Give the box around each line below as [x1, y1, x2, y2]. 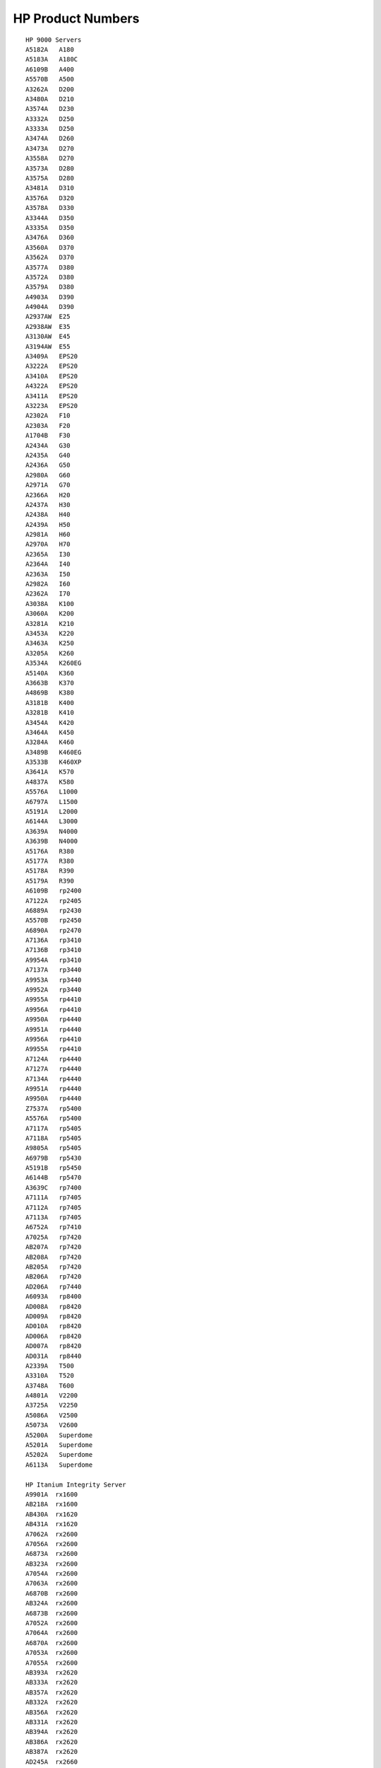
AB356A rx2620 [25, 1708, 78, 1716]
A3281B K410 [25, 709, 74, 717]
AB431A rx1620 [25, 1520, 78, 1528]
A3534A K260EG [25, 659, 82, 668]
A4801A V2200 [25, 1392, 78, 1400]
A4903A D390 [25, 293, 74, 301]
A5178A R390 [25, 867, 74, 875]
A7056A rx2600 [25, 1540, 78, 1548]
